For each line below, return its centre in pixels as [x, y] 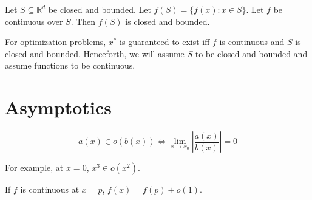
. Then [83, 21]
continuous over [34, 21]
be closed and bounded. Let [100, 9]
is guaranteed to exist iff [165, 42]
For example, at [34, 167]
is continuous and [252, 42]
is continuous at [50, 189]
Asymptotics [58, 107]
